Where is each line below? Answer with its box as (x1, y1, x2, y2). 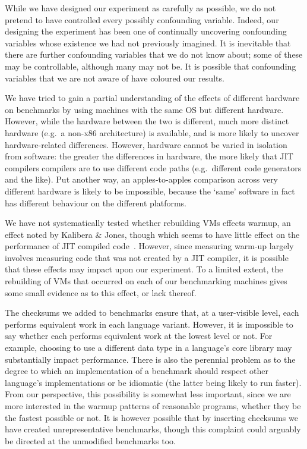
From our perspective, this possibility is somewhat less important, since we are (5, 388, 291, 400)
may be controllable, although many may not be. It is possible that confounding (5, 59, 296, 72)
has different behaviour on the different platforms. (5, 196, 186, 209)
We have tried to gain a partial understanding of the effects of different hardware (5, 92, 300, 104)
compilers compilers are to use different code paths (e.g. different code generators (5, 161, 302, 174)
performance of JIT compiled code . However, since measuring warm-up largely (5, 240, 294, 252)
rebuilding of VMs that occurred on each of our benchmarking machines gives (5, 275, 287, 287)
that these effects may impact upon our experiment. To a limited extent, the (5, 263, 283, 275)
